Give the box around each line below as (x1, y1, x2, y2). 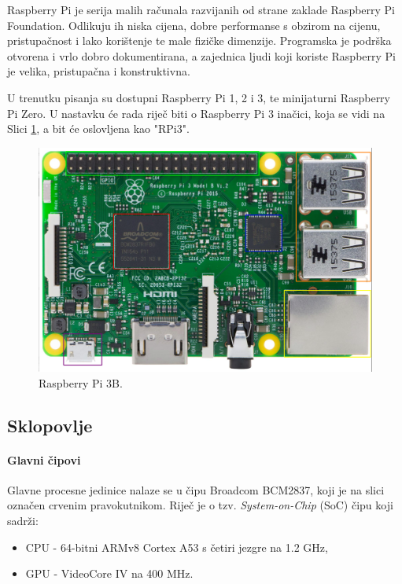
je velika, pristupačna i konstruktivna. (7, 63, 190, 79)
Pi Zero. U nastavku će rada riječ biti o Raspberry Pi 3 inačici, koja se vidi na (7, 105, 385, 121)
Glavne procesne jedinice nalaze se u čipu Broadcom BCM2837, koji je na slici (7, 481, 385, 498)
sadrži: (7, 512, 39, 528)
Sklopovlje (7, 413, 93, 437)
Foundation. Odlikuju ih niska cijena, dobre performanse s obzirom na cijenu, (7, 17, 381, 33)
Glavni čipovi (7, 451, 81, 468)
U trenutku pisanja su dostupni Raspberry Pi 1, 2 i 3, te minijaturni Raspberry (7, 89, 391, 105)
